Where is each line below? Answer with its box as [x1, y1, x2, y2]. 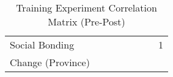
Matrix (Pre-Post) [48, 15, 125, 28]
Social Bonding [10, 38, 75, 52]
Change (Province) [10, 55, 90, 69]
